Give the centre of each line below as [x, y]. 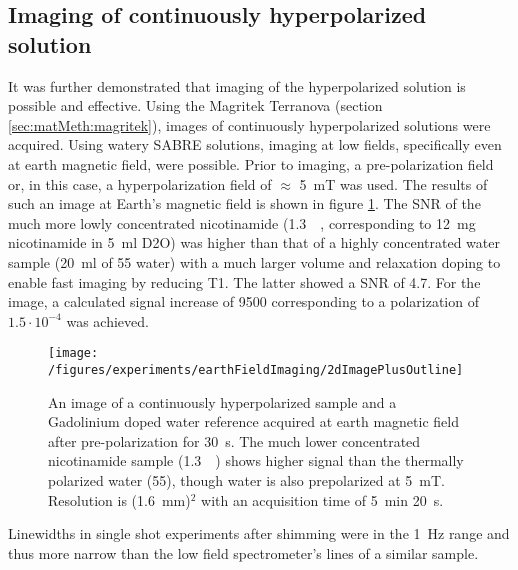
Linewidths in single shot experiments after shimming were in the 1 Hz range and [259, 533]
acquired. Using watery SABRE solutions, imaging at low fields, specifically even [255, 144]
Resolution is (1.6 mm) [119, 499]
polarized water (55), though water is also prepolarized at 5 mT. [247, 480]
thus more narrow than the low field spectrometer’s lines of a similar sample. [243, 552]
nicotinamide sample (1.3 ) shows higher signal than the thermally [256, 460]
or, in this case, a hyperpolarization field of [140, 183]
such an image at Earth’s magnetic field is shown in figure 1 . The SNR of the [244, 203]
